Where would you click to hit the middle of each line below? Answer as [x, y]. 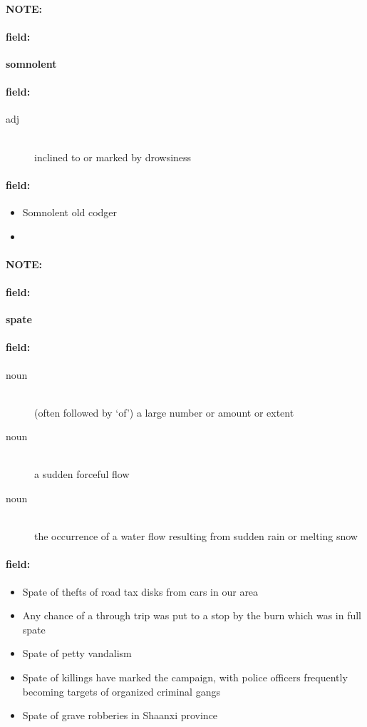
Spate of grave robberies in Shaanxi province [120, 715]
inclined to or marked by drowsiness [113, 157]
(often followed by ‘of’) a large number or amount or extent [164, 412]
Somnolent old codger [70, 212]
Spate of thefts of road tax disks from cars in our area [140, 591]
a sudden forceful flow [82, 474]
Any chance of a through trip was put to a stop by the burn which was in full [192, 615]
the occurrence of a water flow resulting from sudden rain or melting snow [196, 536]
